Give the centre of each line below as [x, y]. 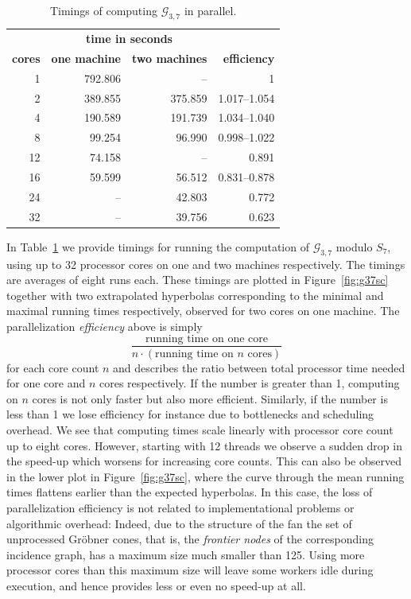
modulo [354, 246]
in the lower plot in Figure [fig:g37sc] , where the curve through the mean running [205, 476]
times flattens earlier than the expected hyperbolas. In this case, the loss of [190, 492]
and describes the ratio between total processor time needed [259, 367]
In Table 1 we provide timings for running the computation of [158, 246]
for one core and [46, 383]
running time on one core [207, 338]
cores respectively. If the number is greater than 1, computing [249, 383]
